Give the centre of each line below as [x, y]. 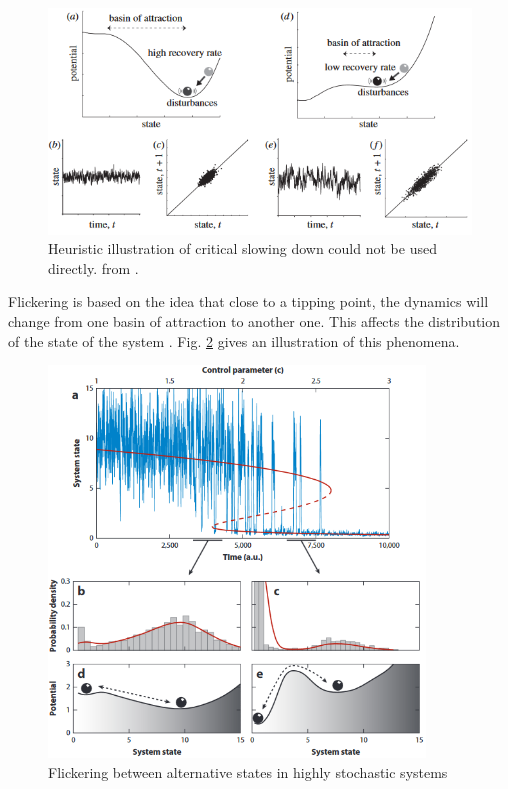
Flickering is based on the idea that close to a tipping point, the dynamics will [248, 301]
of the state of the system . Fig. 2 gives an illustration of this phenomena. [234, 340]
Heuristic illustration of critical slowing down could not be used [242, 248]
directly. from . [93, 267]
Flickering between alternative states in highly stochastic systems [248, 772]
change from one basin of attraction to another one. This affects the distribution [254, 320]
